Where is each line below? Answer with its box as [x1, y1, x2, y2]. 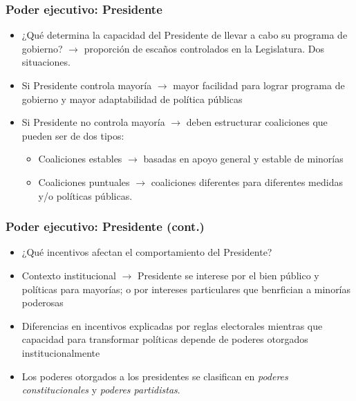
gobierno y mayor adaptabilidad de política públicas [21, 91, 243, 106]
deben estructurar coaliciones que [186, 115, 328, 129]
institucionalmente [21, 345, 100, 360]
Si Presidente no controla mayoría [21, 115, 165, 129]
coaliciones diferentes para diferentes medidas [151, 174, 343, 189]
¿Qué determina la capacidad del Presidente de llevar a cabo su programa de [21, 28, 348, 42]
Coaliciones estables [38, 151, 122, 166]
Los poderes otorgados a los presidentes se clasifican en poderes [21, 369, 288, 383]
